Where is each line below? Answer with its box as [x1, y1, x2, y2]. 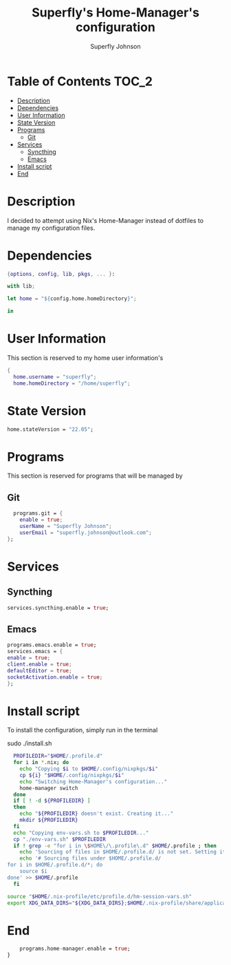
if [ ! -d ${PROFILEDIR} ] [13, 797, 91, 805]
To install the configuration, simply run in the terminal [7, 726, 158, 734]
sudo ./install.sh [7, 739, 52, 747]
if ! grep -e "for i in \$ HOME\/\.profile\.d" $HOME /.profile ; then [13, 842, 217, 849]
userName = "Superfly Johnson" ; [19, 522, 112, 529]
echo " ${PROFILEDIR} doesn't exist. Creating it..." [19, 810, 174, 817]
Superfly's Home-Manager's [32, 5, 199, 21]
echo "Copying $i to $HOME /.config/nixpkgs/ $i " [19, 765, 158, 772]
